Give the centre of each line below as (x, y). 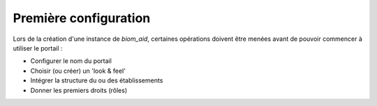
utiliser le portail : (38, 48)
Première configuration (82, 18)
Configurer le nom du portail (71, 61)
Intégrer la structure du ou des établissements (97, 80)
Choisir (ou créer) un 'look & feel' (78, 71)
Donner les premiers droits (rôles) (79, 90)
